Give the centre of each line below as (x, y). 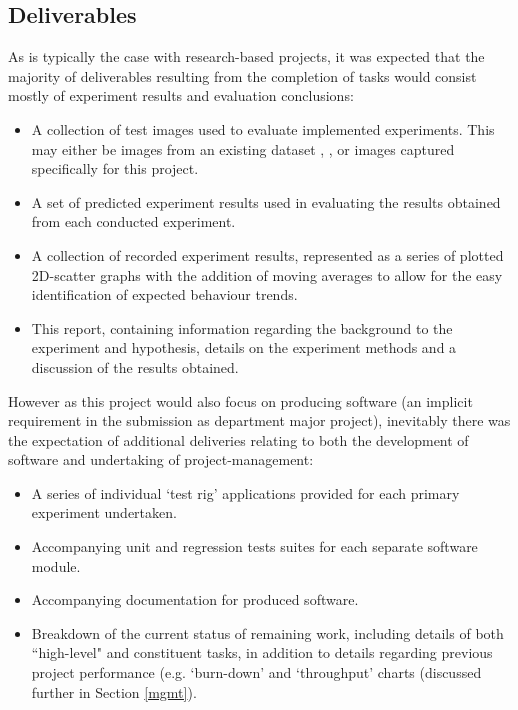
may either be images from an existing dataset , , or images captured (243, 148)
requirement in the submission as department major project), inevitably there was (259, 420)
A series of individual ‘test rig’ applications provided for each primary (245, 492)
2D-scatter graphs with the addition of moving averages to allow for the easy (267, 274)
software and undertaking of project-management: (161, 459)
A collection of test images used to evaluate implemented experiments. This (263, 128)
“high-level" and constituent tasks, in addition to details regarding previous (262, 652)
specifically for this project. (115, 168)
